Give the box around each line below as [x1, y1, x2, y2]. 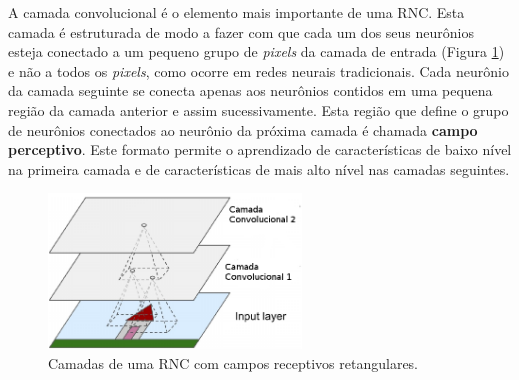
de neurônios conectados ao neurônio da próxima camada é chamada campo [8, 119, 478, 140]
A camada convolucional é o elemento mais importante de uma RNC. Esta [8, 2, 465, 22]
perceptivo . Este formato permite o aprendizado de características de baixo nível [8, 139, 512, 160]
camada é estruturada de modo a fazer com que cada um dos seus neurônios [8, 21, 474, 42]
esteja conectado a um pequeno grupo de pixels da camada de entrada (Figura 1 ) [8, 41, 505, 62]
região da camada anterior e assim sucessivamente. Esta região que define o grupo [8, 99, 509, 120]
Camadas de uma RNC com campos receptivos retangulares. [48, 352, 419, 373]
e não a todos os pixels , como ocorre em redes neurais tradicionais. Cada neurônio [8, 60, 509, 81]
